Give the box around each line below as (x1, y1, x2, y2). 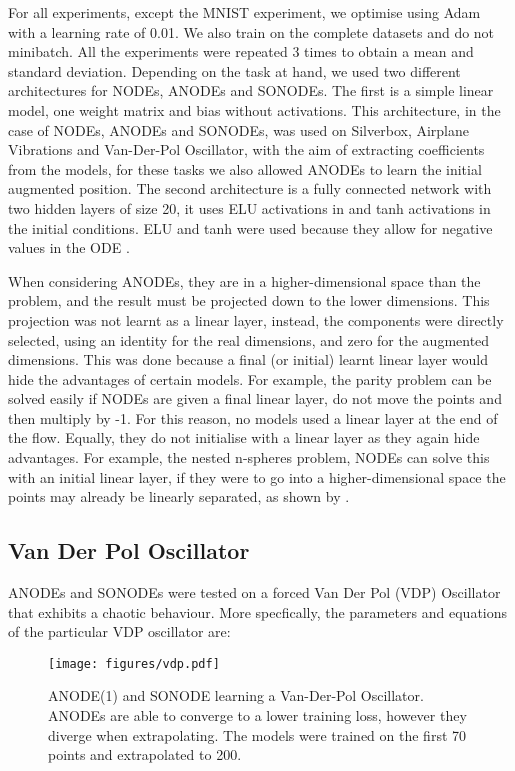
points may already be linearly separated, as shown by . (8, 486, 350, 507)
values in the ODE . (8, 237, 130, 258)
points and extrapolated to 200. (48, 744, 242, 765)
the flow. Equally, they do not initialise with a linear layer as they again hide (8, 427, 480, 448)
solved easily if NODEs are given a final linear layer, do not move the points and (8, 388, 502, 409)
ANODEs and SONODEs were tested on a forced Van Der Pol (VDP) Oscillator (8, 582, 501, 603)
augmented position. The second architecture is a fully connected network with (8, 178, 492, 199)
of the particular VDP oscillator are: (8, 621, 231, 642)
